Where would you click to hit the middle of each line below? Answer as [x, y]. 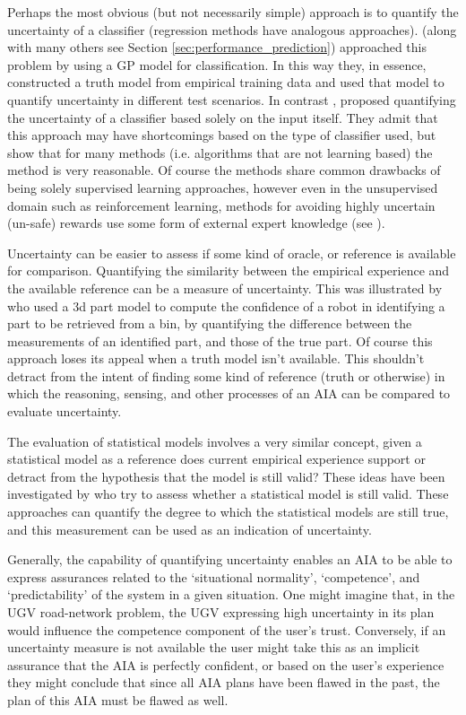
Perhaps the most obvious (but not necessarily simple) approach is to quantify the [233, 12]
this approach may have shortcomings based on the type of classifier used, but [222, 135]
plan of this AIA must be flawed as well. [118, 699]
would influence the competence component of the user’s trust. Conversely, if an [227, 629]
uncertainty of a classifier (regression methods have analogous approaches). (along [232, 29]
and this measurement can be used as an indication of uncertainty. [190, 529]
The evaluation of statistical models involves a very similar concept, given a [215, 441]
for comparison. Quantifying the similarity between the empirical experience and [229, 270]
